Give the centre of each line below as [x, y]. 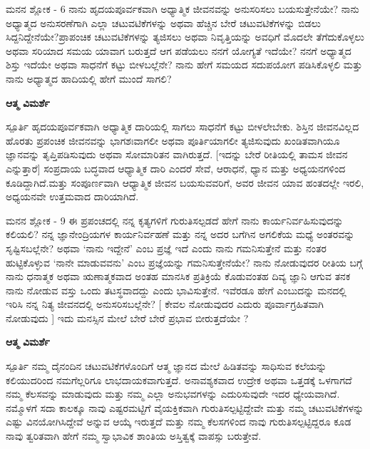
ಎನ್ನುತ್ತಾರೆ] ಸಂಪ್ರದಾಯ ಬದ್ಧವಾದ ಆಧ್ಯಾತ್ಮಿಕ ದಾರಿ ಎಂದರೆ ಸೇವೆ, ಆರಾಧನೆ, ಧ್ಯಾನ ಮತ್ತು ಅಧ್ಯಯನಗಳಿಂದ [176, 168]
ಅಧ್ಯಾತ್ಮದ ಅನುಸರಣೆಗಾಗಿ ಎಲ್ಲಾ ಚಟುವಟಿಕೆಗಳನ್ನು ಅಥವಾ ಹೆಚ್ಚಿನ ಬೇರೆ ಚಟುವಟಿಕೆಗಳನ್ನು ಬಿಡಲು [164, 22]
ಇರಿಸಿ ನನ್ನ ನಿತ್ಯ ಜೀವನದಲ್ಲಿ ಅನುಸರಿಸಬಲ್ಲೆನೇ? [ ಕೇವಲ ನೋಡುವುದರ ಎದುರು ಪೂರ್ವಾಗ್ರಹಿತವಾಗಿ [165, 304]
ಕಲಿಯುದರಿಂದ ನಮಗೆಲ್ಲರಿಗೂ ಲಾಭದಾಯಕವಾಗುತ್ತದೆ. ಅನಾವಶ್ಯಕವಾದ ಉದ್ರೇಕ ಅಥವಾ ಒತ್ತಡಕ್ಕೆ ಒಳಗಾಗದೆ [179, 380]
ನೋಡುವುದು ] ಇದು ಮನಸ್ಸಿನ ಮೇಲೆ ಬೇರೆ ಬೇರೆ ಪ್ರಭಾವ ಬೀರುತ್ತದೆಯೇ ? [127, 318]
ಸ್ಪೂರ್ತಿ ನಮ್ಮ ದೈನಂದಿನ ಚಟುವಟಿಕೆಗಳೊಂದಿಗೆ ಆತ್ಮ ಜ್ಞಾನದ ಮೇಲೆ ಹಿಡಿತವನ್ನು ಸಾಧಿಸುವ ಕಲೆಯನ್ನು [166, 366]
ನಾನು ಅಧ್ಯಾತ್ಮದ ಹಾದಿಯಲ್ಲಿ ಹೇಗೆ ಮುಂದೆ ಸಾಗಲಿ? [89, 78]
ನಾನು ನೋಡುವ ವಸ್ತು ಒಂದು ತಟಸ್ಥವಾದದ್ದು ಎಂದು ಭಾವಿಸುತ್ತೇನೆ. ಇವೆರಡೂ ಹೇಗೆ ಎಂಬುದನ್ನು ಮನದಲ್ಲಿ [176, 290]
